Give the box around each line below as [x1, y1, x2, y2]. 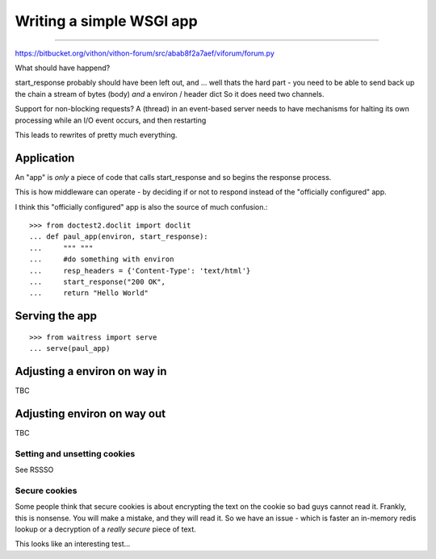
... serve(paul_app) [29, 344, 111, 353]
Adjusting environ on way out [15, 407, 166, 420]
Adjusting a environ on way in [15, 364, 167, 378]
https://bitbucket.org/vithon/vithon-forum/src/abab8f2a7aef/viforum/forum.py [15, 48, 275, 58]
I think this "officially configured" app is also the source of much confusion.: [15, 202, 268, 211]
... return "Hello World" [29, 289, 149, 298]
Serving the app [15, 309, 97, 323]
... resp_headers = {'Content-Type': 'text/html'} [29, 266, 251, 275]
